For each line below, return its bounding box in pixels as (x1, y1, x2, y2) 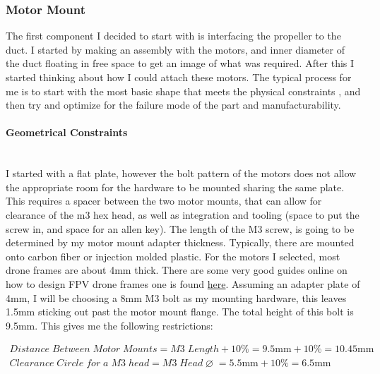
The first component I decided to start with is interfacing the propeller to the (6, 28, 341, 43)
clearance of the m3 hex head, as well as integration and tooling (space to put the (6, 207, 360, 222)
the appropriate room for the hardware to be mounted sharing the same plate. (6, 179, 345, 194)
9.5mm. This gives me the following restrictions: (6, 318, 213, 332)
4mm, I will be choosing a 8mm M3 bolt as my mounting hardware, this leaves (6, 290, 347, 305)
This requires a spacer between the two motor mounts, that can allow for (6, 193, 322, 208)
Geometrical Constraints (6, 125, 128, 140)
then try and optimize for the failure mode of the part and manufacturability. (6, 97, 341, 112)
